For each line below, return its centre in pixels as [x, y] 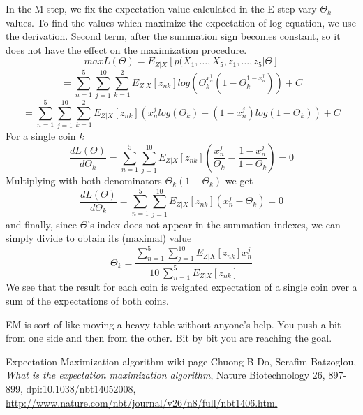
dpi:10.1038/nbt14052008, [81, 388]
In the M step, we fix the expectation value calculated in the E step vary [161, 8]
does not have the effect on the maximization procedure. [126, 49]
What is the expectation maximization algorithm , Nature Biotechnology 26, [165, 375]
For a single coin [41, 136]
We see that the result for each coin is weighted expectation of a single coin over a [181, 287]
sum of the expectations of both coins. [87, 300]
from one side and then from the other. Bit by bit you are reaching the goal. [169, 338]
